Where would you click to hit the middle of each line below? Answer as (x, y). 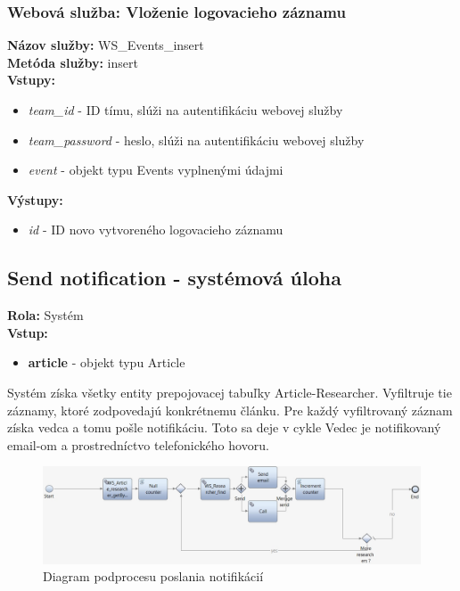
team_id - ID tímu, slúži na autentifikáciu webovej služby (185, 110)
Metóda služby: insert (73, 62)
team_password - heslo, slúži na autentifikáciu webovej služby (196, 140)
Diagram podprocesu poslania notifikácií (153, 576)
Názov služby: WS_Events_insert (106, 45)
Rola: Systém (45, 315)
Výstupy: (35, 199)
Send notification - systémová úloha (174, 278)
